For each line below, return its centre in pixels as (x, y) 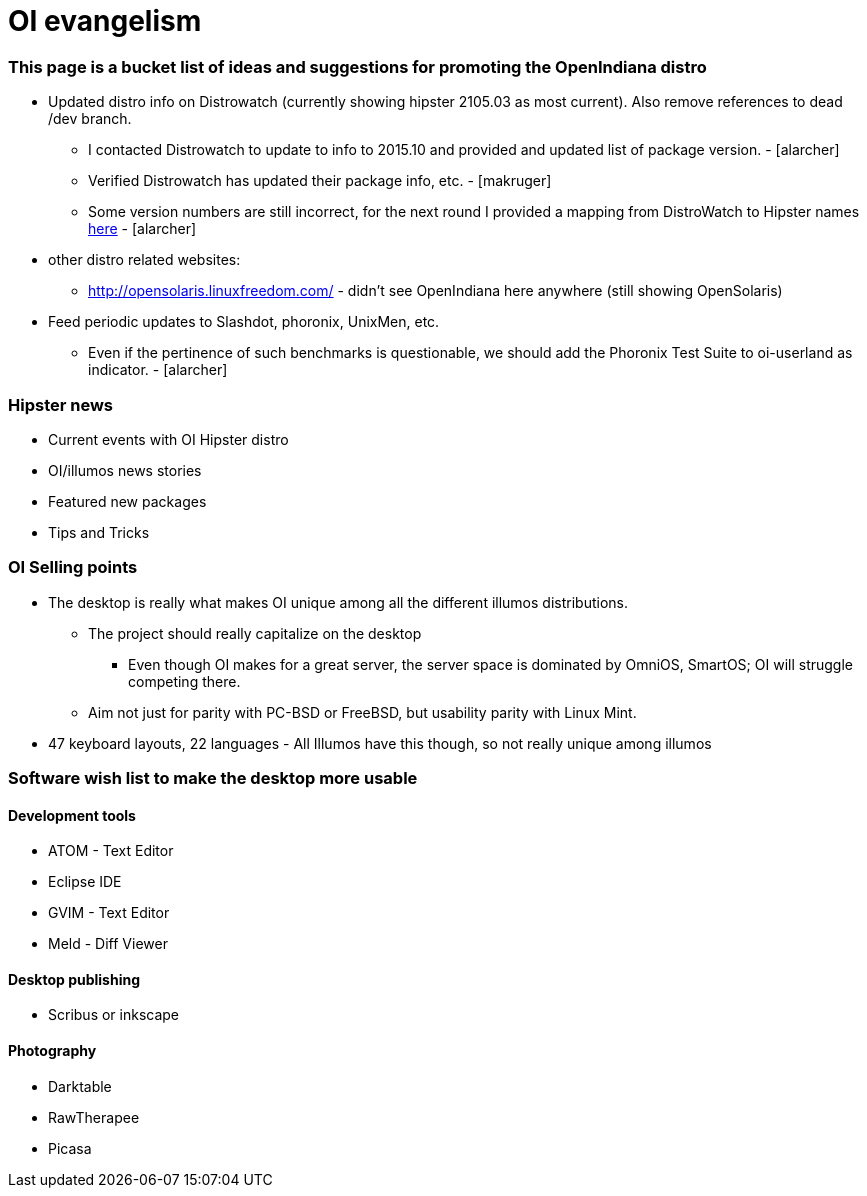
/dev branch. (90, 119)
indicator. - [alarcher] (158, 370)
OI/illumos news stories (125, 470)
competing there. (184, 681)
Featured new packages (127, 501)
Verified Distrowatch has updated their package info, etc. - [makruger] (320, 181)
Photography (52, 1051)
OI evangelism (105, 21)
